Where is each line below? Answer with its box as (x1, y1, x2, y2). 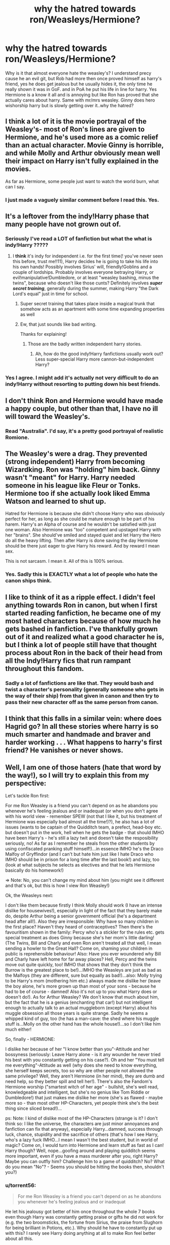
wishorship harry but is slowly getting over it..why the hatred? (5, 102, 134, 108)
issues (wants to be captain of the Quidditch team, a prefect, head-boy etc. (5, 824, 162, 830)
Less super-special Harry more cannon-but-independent (35, 356, 154, 362)
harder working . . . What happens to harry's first (5, 738, 162, 747)
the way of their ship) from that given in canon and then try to (5, 692, 159, 699)
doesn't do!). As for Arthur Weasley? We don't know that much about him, (5, 994, 159, 1000)
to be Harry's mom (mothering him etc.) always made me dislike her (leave (5, 977, 161, 983)
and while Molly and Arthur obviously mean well (5, 149, 160, 157)
